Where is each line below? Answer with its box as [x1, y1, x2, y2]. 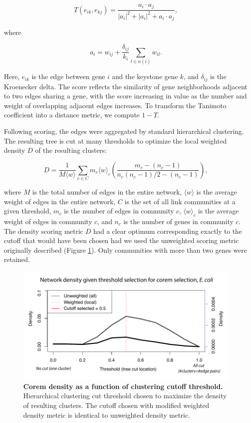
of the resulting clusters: [35, 145, 107, 155]
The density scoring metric [4, 226, 83, 236]
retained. [4, 254, 30, 264]
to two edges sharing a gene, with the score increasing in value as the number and [4, 91, 247, 101]
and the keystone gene [111, 71, 178, 81]
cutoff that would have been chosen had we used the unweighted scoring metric [4, 235, 239, 245]
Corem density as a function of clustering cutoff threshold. [23, 381, 223, 391]
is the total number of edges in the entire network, [32, 187, 182, 197]
